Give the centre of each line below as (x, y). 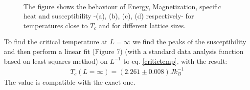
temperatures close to (56, 25)
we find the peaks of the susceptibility (190, 42)
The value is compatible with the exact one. (70, 81)
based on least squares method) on (56, 61)
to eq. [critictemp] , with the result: (175, 61)
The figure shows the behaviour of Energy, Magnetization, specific (122, 6)
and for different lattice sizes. (142, 25)
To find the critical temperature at (56, 42)
